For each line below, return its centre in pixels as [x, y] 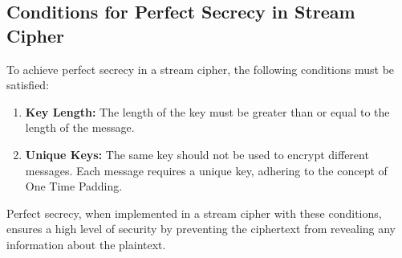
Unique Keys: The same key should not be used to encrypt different [197, 154]
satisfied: [28, 85]
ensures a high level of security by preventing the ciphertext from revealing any [201, 229]
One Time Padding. [74, 186]
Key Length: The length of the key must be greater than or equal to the [207, 111]
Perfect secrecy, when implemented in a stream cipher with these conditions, [194, 213]
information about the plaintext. [86, 244]
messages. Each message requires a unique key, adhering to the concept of [206, 170]
